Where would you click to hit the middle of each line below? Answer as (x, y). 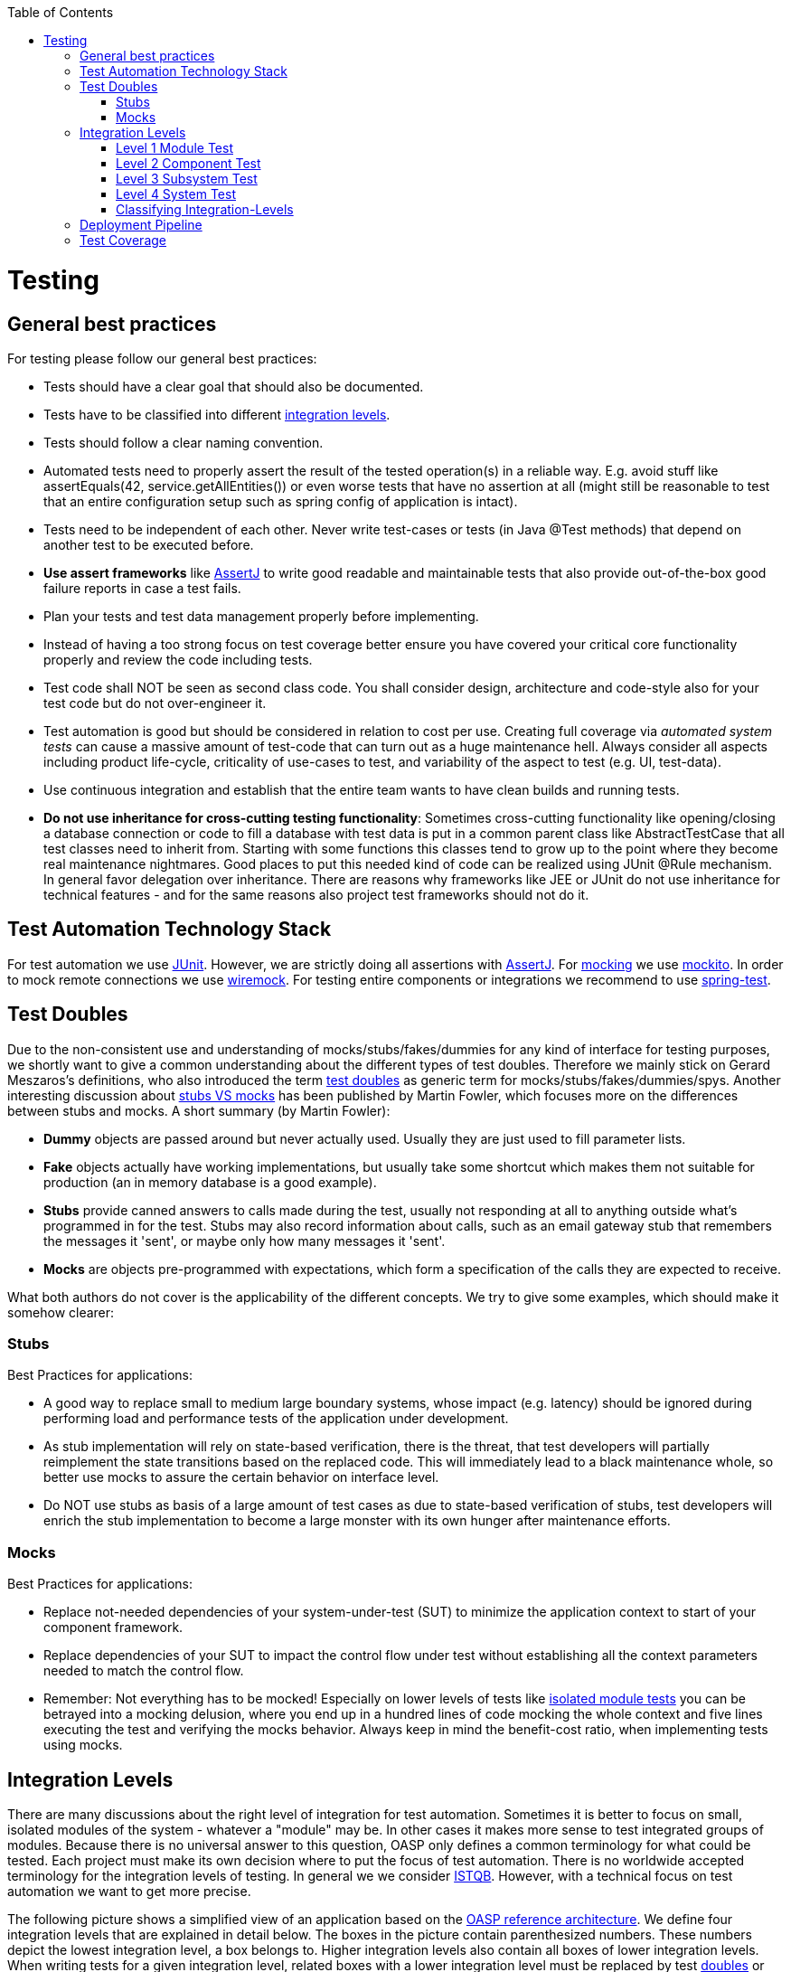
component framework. (113, 1628)
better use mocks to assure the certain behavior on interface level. (241, 1477)
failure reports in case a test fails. (142, 588)
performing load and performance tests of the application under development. (276, 1419)
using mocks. (83, 1745)
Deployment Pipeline (141, 225)
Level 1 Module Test (174, 148)
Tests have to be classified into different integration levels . (217, 414)
